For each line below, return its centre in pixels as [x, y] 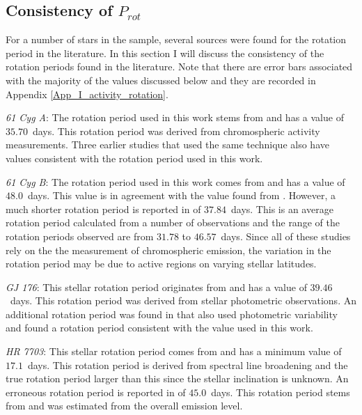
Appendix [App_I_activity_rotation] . [87, 94]
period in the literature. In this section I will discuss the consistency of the [165, 53]
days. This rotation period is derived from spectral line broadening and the [188, 365]
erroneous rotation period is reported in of [96, 392]
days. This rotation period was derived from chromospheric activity [176, 131]
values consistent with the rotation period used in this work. [134, 158]
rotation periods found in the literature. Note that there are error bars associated [179, 66]
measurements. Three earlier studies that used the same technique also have [167, 144]
